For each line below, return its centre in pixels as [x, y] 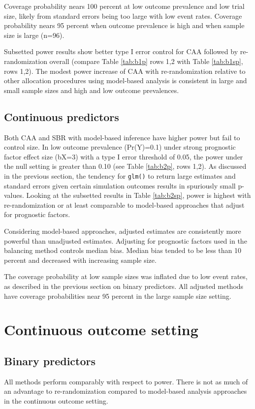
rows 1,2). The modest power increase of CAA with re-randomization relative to [125, 71]
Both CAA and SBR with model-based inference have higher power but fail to [122, 137]
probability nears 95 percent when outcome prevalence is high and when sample [124, 25]
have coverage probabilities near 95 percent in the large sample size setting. [118, 296]
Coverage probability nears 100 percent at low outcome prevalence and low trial [124, 6]
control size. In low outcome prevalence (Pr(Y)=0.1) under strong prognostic [120, 147]
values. [14, 195]
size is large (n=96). [34, 35]
